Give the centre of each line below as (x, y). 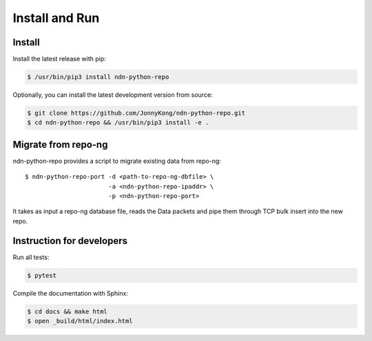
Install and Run (56, 18)
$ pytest (42, 275)
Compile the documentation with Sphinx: (71, 293)
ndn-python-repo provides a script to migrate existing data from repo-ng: (117, 161)
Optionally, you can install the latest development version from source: (113, 95)
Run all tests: (31, 257)
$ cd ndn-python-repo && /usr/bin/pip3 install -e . (118, 123)
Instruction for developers (70, 241)
